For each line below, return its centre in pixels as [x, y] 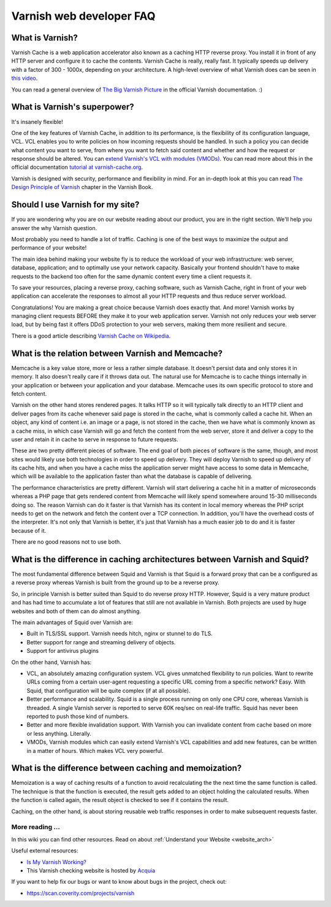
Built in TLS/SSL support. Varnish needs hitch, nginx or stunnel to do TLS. [120, 634]
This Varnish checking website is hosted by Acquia [91, 870]
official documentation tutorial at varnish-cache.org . [77, 167]
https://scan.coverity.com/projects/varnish [81, 893]
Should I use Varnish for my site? [75, 205]
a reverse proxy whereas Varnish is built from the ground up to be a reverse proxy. [116, 582]
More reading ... [36, 827]
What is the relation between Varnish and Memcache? [117, 353]
